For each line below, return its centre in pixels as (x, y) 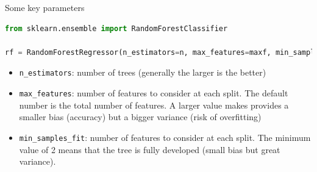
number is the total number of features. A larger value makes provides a (154, 105)
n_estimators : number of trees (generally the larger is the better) (143, 72)
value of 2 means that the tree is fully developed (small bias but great (150, 149)
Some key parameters (45, 7)
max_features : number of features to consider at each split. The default (154, 93)
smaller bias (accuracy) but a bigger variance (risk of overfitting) (140, 117)
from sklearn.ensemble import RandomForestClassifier (116, 28)
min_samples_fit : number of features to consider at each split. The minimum (165, 137)
